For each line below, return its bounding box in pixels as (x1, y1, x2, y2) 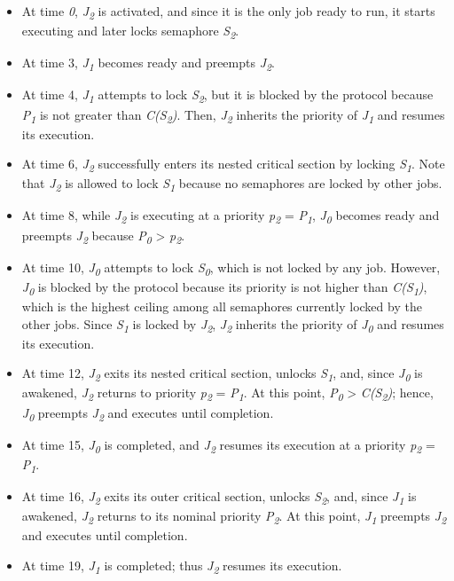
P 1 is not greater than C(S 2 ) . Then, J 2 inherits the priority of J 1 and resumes (21, 105, 445, 126)
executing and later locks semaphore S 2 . (21, 21, 239, 42)
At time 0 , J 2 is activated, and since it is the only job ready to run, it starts (21, 2, 435, 22)
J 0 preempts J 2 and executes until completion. (21, 403, 274, 424)
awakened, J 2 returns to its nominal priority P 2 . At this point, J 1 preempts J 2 (21, 506, 447, 527)
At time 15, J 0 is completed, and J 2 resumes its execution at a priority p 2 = (21, 435, 435, 456)
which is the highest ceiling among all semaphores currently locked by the (21, 296, 422, 315)
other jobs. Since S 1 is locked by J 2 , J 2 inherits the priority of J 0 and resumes (21, 314, 444, 335)
